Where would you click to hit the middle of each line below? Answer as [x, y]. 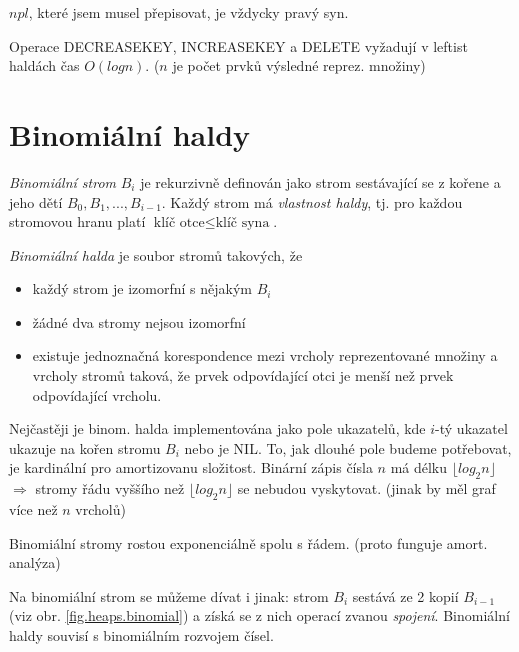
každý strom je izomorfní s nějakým [142, 288]
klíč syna [242, 223]
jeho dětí [36, 201]
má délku [419, 467]
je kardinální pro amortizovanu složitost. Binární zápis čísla [191, 467]
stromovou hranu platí [77, 221]
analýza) [35, 562]
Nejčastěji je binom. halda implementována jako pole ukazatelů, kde [217, 428]
